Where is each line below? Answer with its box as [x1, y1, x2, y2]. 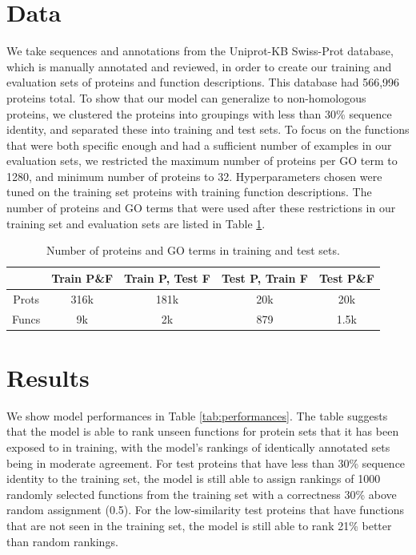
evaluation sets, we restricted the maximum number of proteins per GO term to [6, 152, 398, 169]
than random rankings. [6, 533, 118, 549]
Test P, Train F [221, 269, 308, 286]
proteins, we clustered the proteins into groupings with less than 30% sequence [6, 105, 392, 122]
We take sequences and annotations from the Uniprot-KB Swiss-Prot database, [6, 42, 394, 59]
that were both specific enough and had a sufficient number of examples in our [6, 136, 392, 153]
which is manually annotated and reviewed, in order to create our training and [6, 58, 392, 74]
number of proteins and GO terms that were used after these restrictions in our [6, 199, 396, 216]
